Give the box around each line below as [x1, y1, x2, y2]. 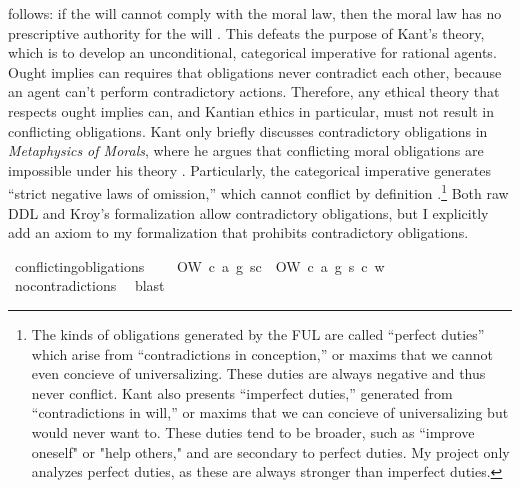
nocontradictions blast [14, 275, 165, 296]
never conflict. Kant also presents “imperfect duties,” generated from [31, 382, 453, 403]
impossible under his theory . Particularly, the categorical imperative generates [8, 159, 492, 180]
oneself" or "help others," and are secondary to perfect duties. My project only [31, 441, 510, 462]
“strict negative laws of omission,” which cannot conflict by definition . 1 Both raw [8, 180, 509, 203]
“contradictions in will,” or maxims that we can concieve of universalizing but [31, 402, 509, 423]
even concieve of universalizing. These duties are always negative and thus [31, 363, 486, 384]
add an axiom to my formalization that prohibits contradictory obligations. [8, 222, 469, 243]
